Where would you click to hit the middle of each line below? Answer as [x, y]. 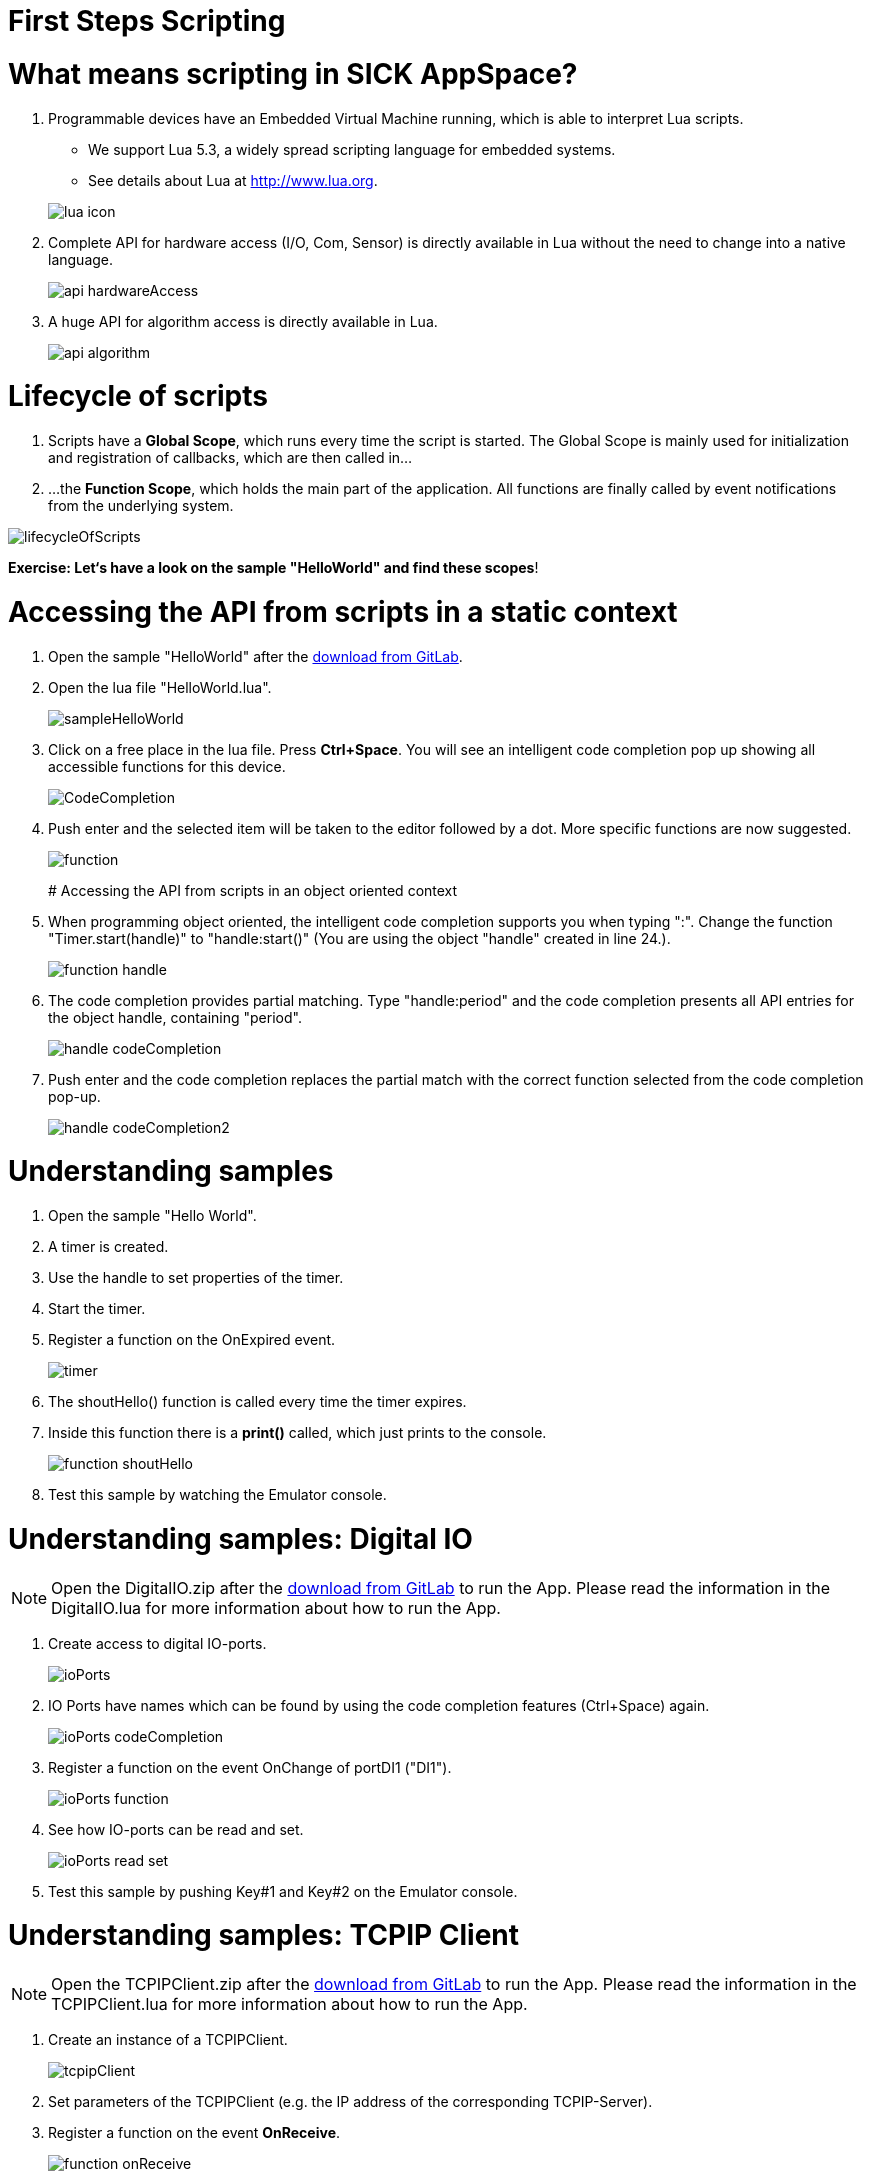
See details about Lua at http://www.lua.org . [233, 180]
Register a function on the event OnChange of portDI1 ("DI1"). [250, 1767]
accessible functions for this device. [167, 766]
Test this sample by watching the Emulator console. [217, 1494]
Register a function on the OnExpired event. [192, 1339]
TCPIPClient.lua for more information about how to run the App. [289, 2004]
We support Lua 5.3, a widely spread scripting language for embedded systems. [352, 149]
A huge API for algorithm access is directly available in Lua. [243, 321]
